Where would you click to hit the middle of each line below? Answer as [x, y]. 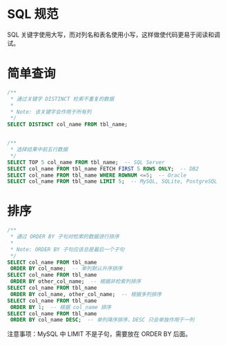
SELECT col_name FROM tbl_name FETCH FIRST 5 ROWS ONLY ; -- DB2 [103, 169]
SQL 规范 [33, 14]
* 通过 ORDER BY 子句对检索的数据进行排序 [65, 237]
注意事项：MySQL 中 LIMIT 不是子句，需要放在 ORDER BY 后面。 [99, 334]
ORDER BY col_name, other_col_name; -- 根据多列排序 [86, 294]
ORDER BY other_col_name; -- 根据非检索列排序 [76, 282]
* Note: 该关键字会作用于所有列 [51, 112]
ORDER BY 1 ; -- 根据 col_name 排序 [61, 307]
